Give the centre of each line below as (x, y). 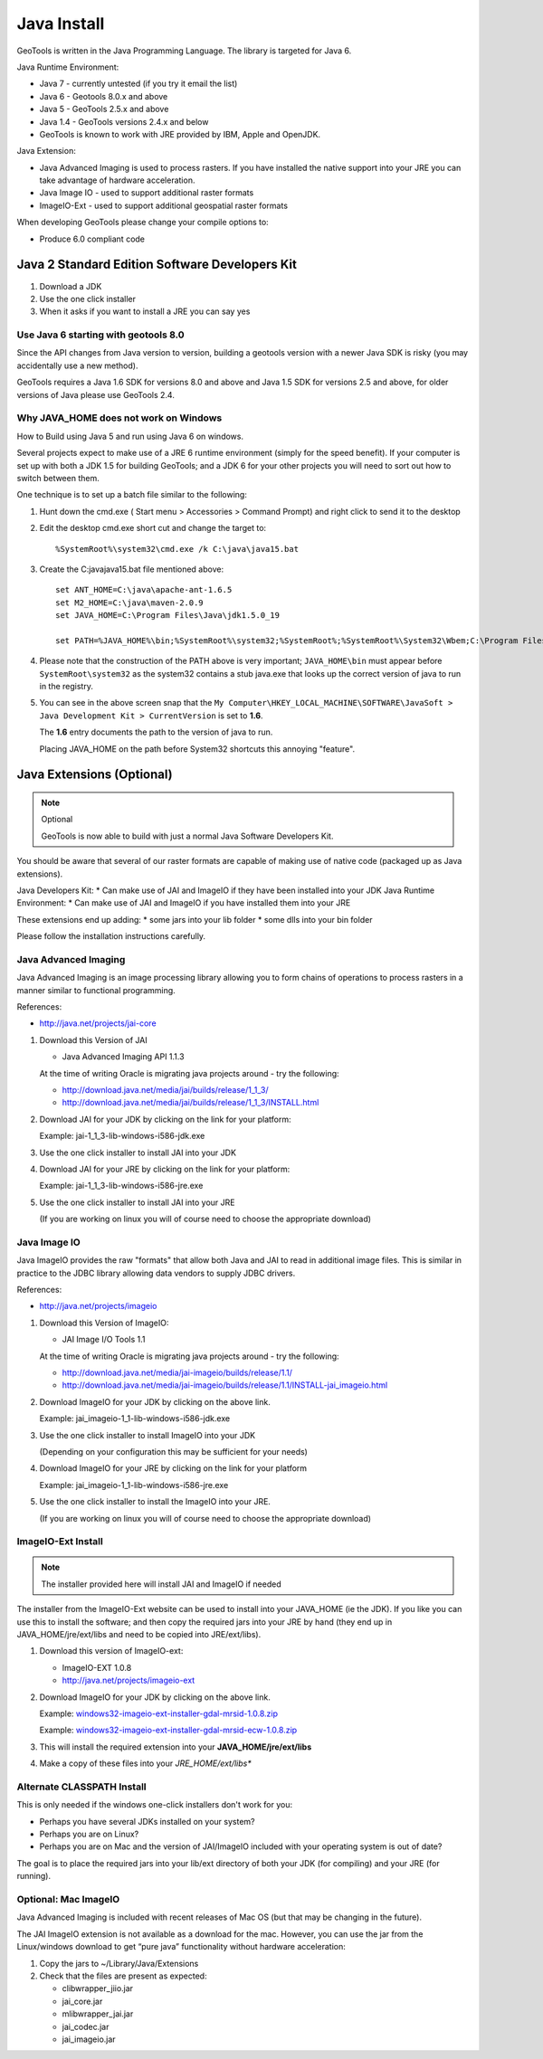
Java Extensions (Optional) (95, 775)
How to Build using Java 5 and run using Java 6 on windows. (130, 436)
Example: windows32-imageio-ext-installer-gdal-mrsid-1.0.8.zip (159, 1713)
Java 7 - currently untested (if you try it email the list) (138, 84)
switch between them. (58, 478)
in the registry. (67, 687)
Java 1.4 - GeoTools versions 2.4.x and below (124, 121)
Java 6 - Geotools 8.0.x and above (104, 96)
